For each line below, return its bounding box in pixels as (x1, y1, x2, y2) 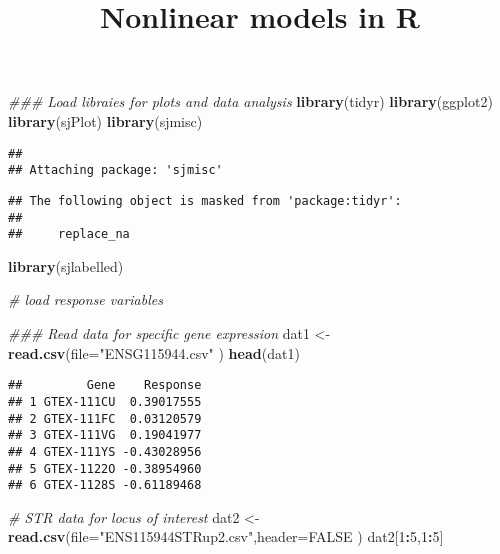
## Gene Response (8, 378, 202, 393)
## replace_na (8, 227, 130, 242)
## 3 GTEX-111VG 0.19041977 (8, 428, 202, 443)
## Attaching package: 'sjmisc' (8, 163, 223, 178)
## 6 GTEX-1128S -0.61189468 (8, 478, 202, 493)
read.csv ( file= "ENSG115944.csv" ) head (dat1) (8, 342, 300, 363)
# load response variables (8, 289, 163, 310)
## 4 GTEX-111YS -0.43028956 (8, 444, 202, 459)
